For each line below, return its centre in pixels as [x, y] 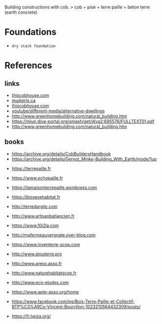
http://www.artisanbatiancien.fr [43, 216]
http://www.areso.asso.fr [37, 263]
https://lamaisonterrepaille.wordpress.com [54, 187]
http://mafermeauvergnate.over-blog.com [53, 235]
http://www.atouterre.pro [37, 254]
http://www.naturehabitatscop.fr [44, 273]
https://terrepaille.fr [31, 168]
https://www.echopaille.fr [37, 178]
